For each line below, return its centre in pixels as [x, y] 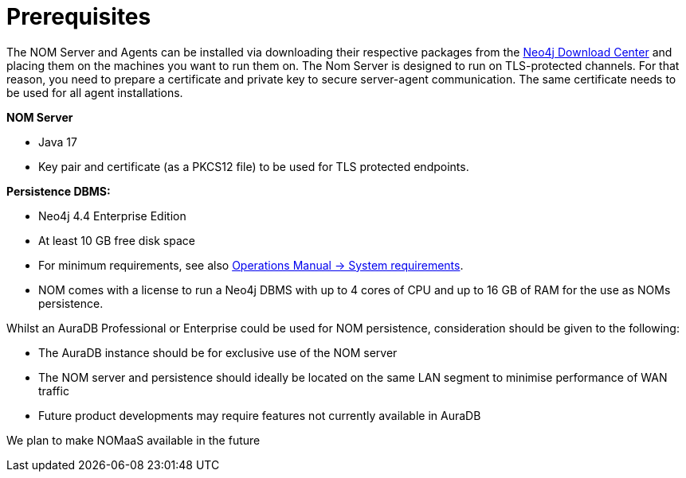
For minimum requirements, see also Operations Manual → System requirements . [251, 265]
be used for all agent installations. [95, 92]
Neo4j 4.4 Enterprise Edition [112, 216]
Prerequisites [79, 17]
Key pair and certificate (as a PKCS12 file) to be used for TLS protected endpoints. [254, 166]
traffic [54, 391]
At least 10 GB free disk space [117, 240]
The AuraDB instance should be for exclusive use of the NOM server [218, 352]
